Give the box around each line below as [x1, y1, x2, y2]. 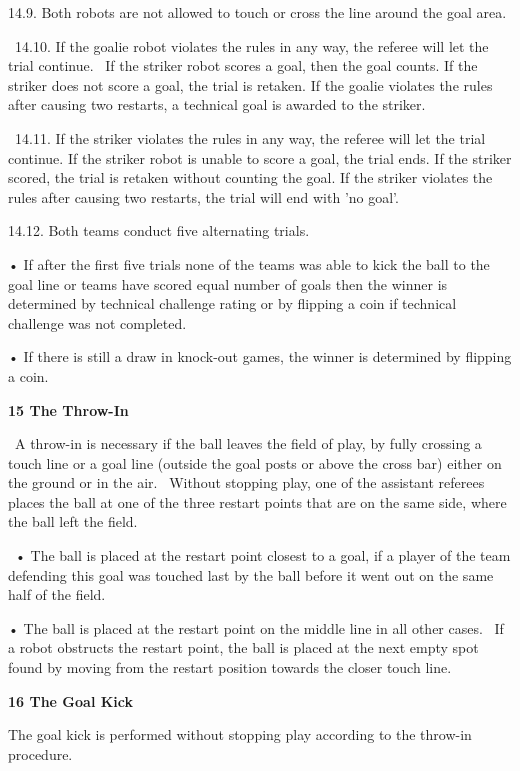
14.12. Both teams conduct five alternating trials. [8, 220, 310, 241]
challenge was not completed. [8, 312, 187, 333]
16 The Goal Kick [8, 690, 133, 711]
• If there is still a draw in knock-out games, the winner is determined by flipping [8, 346, 512, 367]
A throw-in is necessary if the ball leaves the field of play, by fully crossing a [14, 433, 482, 454]
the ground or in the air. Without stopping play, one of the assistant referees [8, 472, 485, 493]
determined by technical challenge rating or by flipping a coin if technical [8, 293, 457, 314]
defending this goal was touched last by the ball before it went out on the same [8, 564, 494, 585]
